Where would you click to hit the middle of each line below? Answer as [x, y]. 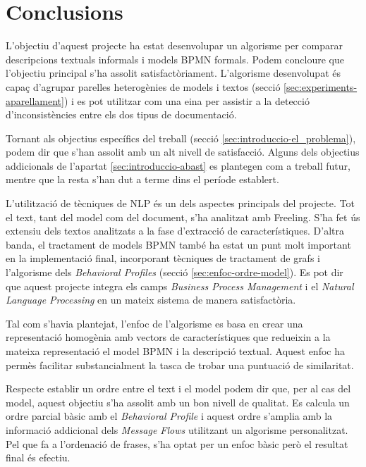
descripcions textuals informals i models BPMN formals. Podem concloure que [175, 59]
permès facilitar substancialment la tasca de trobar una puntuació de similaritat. [180, 365]
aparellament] [35, 100]
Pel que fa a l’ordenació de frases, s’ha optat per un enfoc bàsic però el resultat [177, 443]
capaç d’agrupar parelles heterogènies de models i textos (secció [143, 86]
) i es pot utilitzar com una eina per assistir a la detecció [187, 100]
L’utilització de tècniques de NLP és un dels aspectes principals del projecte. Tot [180, 203]
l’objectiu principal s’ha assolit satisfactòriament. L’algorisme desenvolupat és [173, 73]
